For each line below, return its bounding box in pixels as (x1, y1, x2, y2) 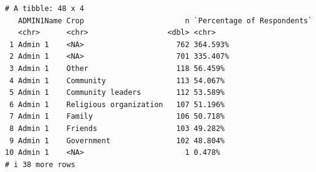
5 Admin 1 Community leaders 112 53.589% (9, 88, 225, 97)
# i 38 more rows (5, 160, 75, 169)
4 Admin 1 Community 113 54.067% (9, 76, 225, 85)
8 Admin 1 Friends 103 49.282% (9, 124, 225, 133)
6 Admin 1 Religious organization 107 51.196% (9, 100, 225, 109)
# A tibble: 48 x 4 (5, 4, 84, 13)
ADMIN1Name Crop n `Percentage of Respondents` (18, 16, 313, 25)
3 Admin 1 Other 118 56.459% (9, 64, 225, 73)
